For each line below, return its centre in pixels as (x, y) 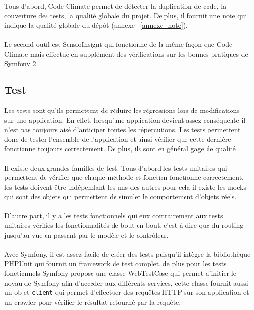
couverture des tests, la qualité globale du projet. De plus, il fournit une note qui (126, 15)
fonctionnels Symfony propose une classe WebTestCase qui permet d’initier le (120, 273)
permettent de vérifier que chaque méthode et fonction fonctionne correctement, (124, 177)
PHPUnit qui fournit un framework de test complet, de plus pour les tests (115, 263)
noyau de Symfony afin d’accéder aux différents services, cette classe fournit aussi (126, 282)
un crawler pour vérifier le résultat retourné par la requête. (93, 301)
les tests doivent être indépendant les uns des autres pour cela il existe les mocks (125, 187)
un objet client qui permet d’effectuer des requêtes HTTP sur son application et (127, 292)
